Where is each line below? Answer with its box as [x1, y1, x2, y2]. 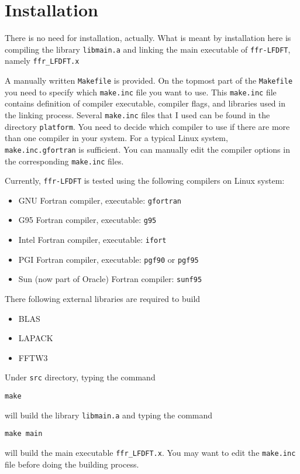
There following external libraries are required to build [5, 293, 201, 305]
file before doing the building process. [5, 458, 139, 470]
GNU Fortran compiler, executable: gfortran [18, 194, 181, 206]
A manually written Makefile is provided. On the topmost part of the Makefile [5, 74, 293, 87]
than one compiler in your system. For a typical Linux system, [5, 132, 228, 144]
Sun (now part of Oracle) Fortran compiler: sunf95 [18, 273, 202, 285]
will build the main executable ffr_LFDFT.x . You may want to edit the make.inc [5, 446, 296, 459]
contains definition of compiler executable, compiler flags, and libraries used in [5, 97, 285, 109]
